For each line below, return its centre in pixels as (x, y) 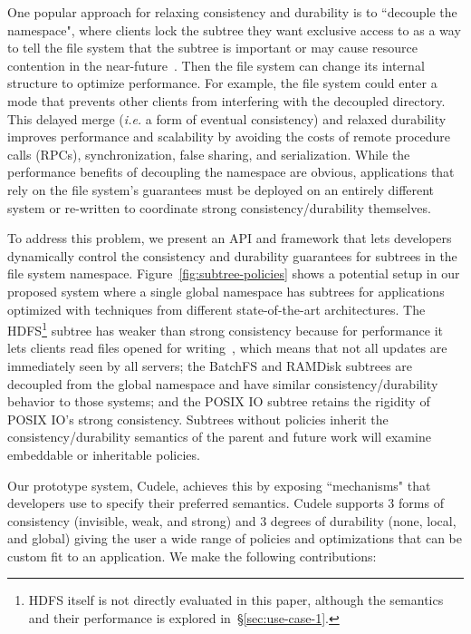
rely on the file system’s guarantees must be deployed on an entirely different (221, 189)
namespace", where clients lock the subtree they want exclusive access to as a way (234, 29)
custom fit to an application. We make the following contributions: (192, 556)
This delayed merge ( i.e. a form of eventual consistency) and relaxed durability (227, 118)
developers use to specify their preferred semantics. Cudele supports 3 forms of (226, 503)
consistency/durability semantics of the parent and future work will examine (219, 437)
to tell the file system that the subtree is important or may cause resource (212, 48)
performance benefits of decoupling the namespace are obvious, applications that (231, 172)
